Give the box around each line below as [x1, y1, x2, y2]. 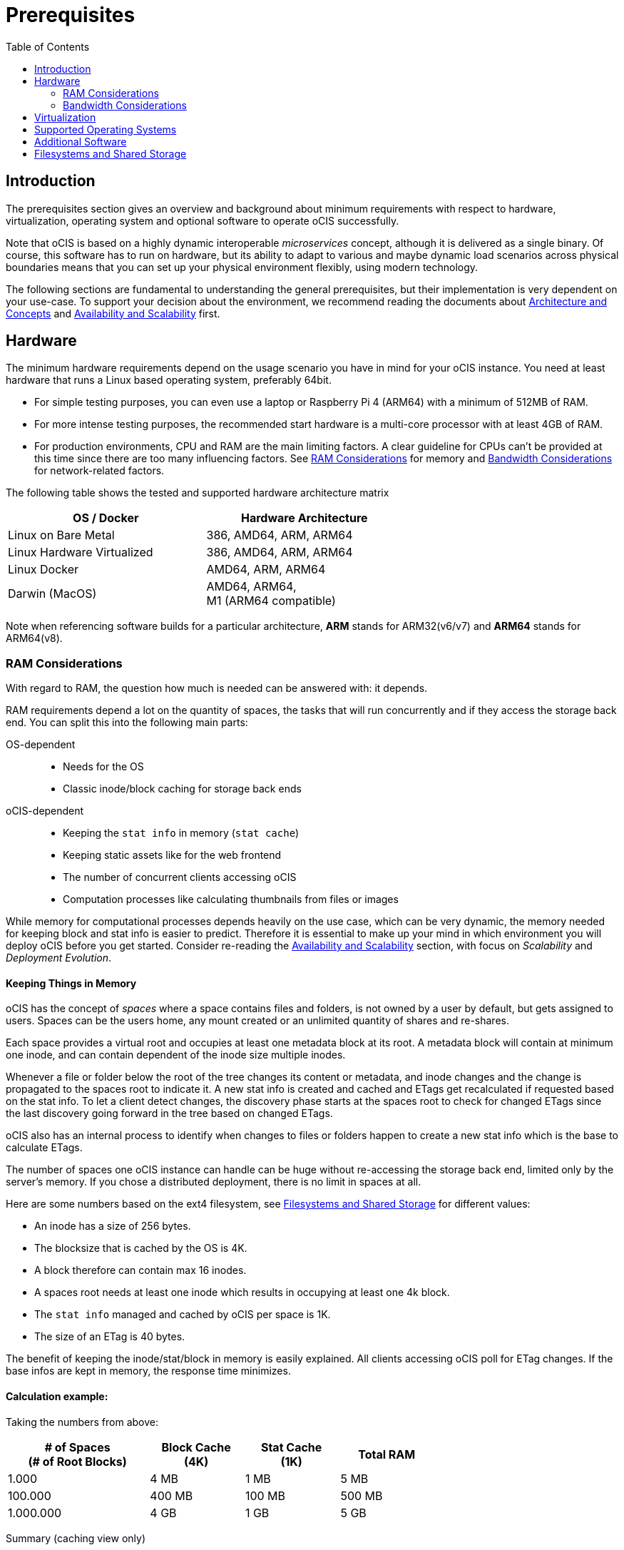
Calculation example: [6, 1390, 108, 1403]
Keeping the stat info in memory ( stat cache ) [63, 827, 300, 840]
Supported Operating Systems [34, 123, 177, 136]
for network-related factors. [34, 464, 165, 477]
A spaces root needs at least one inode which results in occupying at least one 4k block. [34, 1286, 450, 1299]
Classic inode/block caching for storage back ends [63, 782, 302, 795]
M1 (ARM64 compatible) [206, 593, 336, 608]
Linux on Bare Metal [8, 528, 115, 543]
